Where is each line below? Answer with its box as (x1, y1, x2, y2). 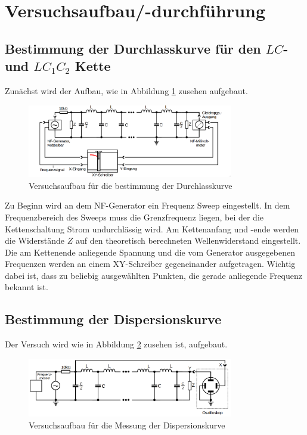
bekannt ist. (5, 281, 48, 293)
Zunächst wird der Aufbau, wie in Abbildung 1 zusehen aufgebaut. (5, 84, 248, 97)
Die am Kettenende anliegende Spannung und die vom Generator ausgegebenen (5, 246, 295, 258)
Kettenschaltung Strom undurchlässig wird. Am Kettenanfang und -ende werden (5, 222, 299, 235)
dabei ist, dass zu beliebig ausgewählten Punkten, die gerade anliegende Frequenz (5, 269, 302, 281)
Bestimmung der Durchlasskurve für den (5, 39, 261, 57)
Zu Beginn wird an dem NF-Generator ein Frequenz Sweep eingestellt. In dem (5, 199, 290, 212)
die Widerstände (5, 234, 65, 247)
